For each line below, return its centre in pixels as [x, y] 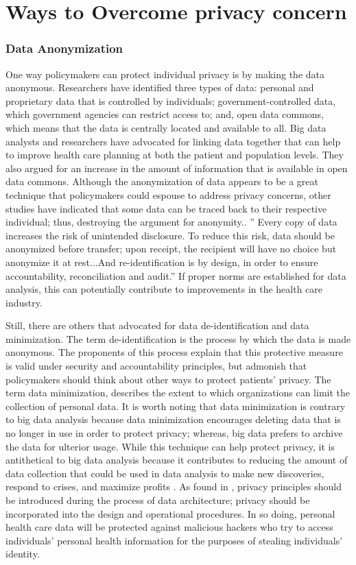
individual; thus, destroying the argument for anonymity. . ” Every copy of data [171, 222]
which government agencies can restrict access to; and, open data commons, [165, 114]
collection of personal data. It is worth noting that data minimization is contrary [176, 406]
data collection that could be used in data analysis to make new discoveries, [165, 473]
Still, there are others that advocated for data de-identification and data [157, 325]
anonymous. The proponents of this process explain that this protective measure [174, 352]
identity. [23, 554]
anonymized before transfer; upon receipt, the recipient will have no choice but [171, 249]
